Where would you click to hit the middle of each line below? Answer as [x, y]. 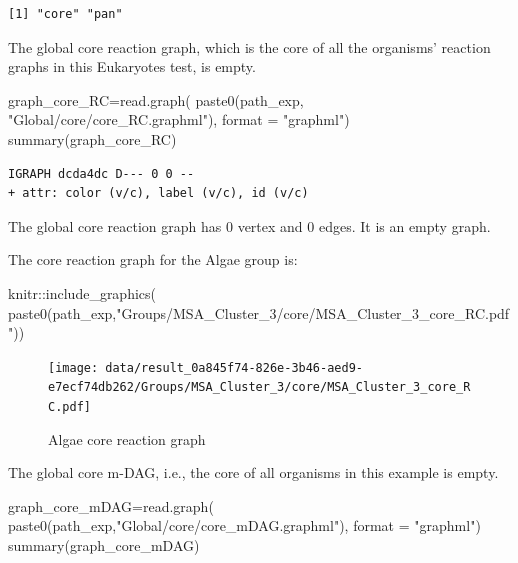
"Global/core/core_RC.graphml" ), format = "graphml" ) [179, 119]
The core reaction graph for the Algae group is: [153, 259]
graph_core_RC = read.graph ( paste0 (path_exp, [156, 99]
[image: [73, 367]
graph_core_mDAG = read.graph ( [111, 505]
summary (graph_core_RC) [92, 138]
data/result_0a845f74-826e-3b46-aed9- [234, 367]
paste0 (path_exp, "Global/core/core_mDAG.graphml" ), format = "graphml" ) [244, 525]
